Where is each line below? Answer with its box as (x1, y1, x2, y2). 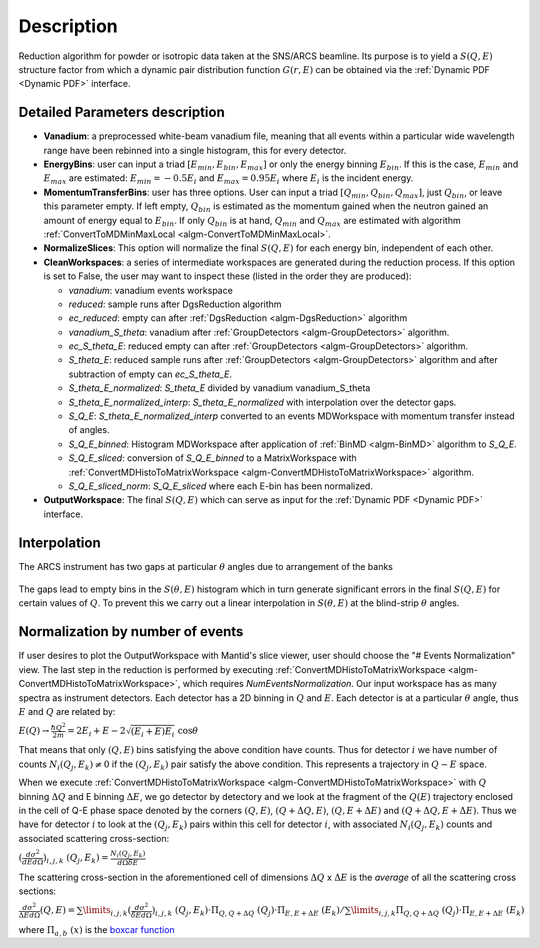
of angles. (68, 424, 110, 436)
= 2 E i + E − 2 (66, 725, 126, 739)
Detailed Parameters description (18, 104, 225, 121)
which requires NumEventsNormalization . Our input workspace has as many (182, 678, 497, 690)
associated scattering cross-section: (18, 832, 170, 844)
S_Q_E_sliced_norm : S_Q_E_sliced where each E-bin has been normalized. (68, 480, 374, 492)
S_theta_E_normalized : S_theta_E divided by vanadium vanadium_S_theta (68, 382, 371, 394)
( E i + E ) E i (130, 725, 175, 739)
